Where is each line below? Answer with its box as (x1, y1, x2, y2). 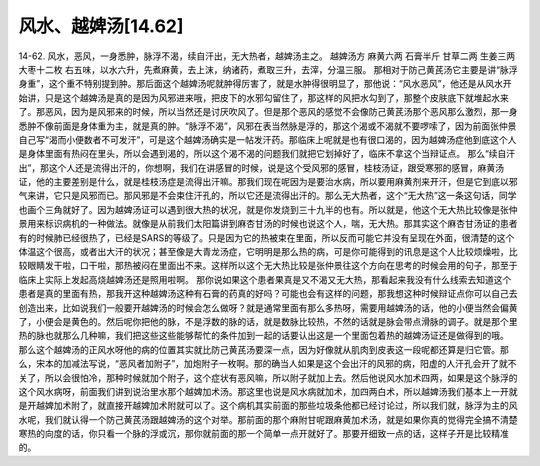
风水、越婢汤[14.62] (18, 15, 184, 37)
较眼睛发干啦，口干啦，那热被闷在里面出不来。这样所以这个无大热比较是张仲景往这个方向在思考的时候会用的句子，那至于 (18, 260, 518, 272)
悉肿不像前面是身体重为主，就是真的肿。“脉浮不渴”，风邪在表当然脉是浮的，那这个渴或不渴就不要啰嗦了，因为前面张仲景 (18, 120, 517, 132)
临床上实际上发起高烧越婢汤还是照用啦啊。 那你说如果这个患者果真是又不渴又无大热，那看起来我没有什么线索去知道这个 (18, 273, 512, 285)
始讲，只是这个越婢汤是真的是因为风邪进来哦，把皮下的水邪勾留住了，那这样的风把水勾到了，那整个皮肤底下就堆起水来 (18, 91, 509, 104)
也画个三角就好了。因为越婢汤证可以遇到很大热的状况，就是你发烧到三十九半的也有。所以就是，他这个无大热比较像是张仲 (18, 203, 518, 215)
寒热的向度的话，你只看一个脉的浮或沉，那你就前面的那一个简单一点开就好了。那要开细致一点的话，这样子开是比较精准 (18, 428, 509, 440)
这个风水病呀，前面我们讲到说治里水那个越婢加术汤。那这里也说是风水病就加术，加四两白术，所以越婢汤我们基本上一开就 (18, 385, 518, 397)
